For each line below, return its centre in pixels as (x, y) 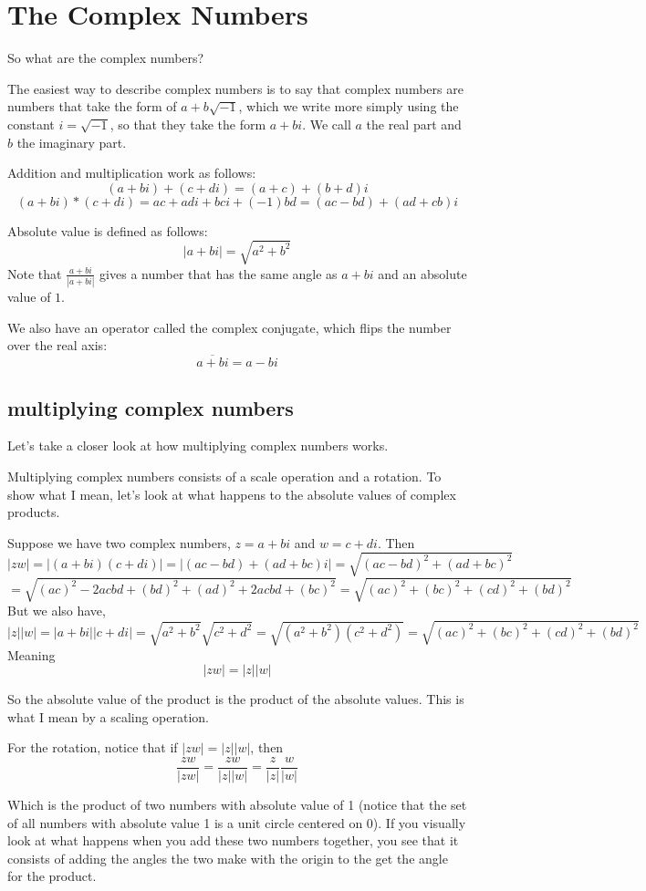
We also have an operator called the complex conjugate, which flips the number (229, 327)
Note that (35, 273)
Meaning (31, 654)
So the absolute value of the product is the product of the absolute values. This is (236, 699)
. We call (327, 124)
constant (31, 124)
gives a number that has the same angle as (219, 273)
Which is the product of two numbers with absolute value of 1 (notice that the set (237, 804)
